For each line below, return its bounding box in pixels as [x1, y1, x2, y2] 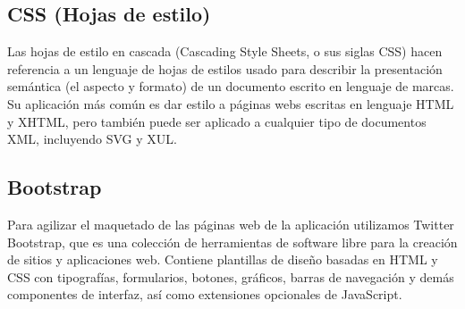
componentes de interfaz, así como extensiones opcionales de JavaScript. [7, 285, 402, 304]
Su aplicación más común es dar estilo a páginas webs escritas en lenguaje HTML [7, 94, 454, 113]
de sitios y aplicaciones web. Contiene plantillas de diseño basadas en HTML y [7, 250, 438, 269]
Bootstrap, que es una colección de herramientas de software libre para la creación [7, 232, 458, 251]
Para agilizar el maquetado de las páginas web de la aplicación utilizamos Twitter [7, 214, 454, 233]
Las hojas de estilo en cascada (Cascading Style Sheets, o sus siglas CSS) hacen [7, 42, 443, 61]
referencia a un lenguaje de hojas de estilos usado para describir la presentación [7, 59, 443, 78]
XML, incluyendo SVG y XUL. [7, 129, 177, 148]
